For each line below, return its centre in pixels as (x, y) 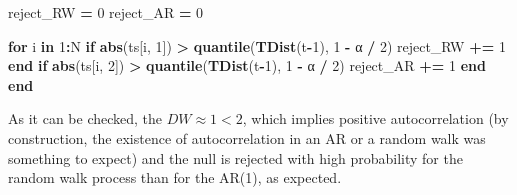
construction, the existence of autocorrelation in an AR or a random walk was (247, 137)
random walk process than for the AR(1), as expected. (175, 177)
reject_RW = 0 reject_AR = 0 (106, 12)
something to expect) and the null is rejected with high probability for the (235, 157)
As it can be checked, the (85, 118)
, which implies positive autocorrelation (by (375, 118)
